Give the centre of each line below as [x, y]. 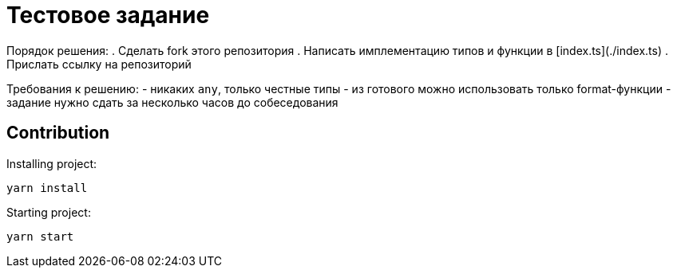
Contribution [58, 133]
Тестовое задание [108, 15]
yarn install [47, 188]
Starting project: [49, 212]
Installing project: [52, 163]
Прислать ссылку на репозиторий [99, 64]
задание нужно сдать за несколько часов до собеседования [172, 102]
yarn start [40, 236]
